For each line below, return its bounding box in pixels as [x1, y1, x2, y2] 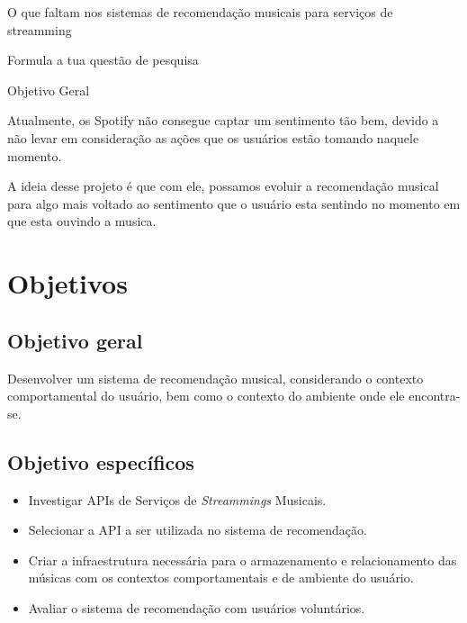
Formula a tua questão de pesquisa [7, 50, 199, 69]
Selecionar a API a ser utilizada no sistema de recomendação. [28, 520, 367, 539]
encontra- [409, 386, 461, 405]
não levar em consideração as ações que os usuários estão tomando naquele [7, 128, 419, 147]
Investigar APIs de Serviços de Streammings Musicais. [28, 490, 327, 509]
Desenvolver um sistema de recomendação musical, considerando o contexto [7, 368, 424, 387]
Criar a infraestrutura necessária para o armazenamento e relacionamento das [28, 550, 457, 569]
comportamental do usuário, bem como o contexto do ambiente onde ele [7, 386, 405, 405]
